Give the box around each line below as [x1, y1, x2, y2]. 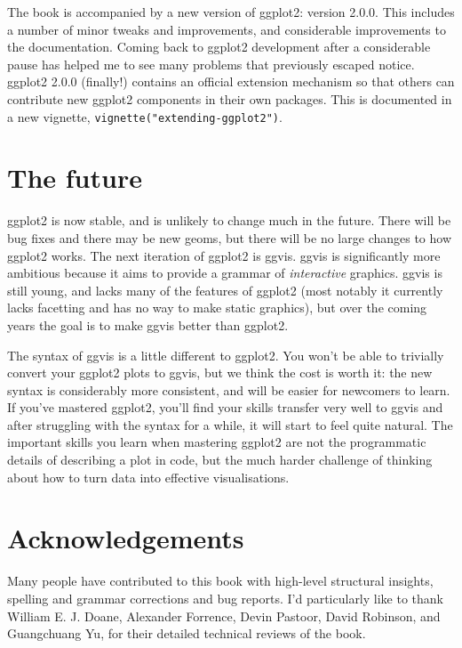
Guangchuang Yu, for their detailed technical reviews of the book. [7, 624, 366, 643]
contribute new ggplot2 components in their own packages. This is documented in [7, 89, 452, 108]
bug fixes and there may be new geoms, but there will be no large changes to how [7, 228, 452, 247]
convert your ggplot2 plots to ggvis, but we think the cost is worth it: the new [7, 363, 433, 382]
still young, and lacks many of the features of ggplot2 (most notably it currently [7, 280, 443, 299]
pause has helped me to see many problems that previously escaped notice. [7, 54, 415, 73]
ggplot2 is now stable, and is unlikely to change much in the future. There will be [7, 211, 451, 230]
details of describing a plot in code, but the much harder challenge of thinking [7, 450, 433, 469]
